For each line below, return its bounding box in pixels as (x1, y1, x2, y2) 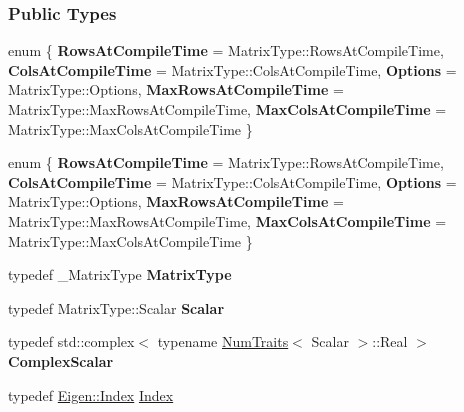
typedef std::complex (8, 331, 135, 352)
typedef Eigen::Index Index (8, 384, 174, 405)
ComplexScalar (8, 350, 114, 371)
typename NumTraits (157, 331, 289, 352)
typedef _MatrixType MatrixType (8, 264, 232, 285)
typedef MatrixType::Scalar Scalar (8, 297, 225, 318)
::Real (372, 331, 408, 352)
